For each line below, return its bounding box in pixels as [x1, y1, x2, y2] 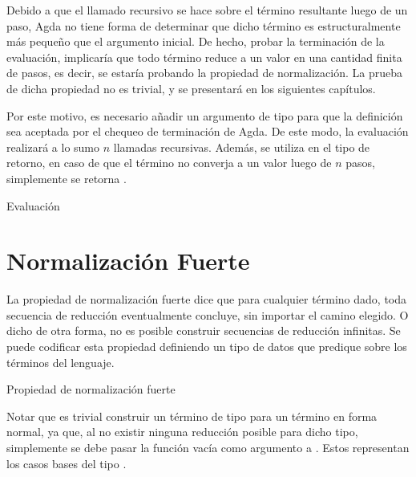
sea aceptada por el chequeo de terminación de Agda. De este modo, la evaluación [6, 123, 409, 140]
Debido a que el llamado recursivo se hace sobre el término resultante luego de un [6, 2, 408, 18]
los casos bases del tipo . [6, 455, 127, 471]
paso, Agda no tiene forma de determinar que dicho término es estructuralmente [6, 17, 401, 34]
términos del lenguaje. [6, 353, 115, 370]
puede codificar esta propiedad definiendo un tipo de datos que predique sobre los [6, 338, 407, 355]
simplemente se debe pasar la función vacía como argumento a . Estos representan [6, 439, 410, 455]
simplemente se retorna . [6, 169, 127, 186]
